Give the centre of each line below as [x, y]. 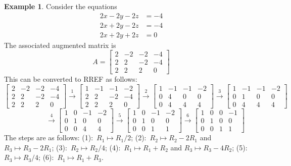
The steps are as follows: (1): [49, 137]
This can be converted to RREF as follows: [71, 79]
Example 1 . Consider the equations [61, 6]
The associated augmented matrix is [60, 45]
